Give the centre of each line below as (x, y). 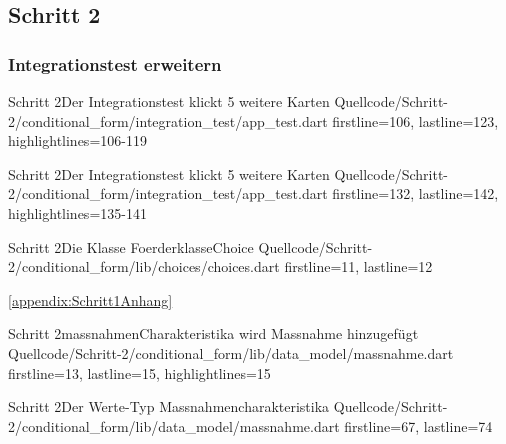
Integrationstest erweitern (115, 63)
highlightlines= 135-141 (77, 212)
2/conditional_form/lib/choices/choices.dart (144, 266)
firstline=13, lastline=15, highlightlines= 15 (139, 372)
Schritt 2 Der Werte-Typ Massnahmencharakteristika (169, 406)
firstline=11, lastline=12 (358, 266)
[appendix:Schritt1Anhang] (90, 299)
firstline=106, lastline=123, (415, 120)
